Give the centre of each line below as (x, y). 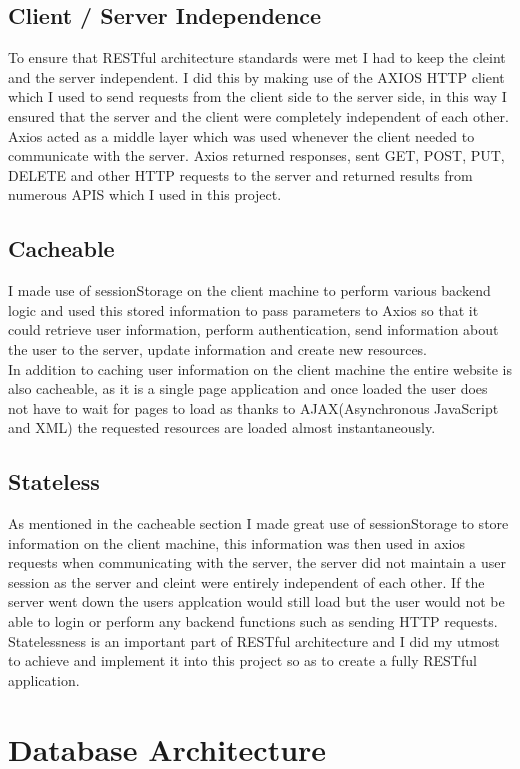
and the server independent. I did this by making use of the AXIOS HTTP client (256, 76)
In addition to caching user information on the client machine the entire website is (260, 368)
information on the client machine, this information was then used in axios (236, 542)
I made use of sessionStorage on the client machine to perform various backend (249, 290)
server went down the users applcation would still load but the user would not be (256, 601)
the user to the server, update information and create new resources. (218, 348)
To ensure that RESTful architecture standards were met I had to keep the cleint (257, 57)
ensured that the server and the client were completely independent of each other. (258, 115)
